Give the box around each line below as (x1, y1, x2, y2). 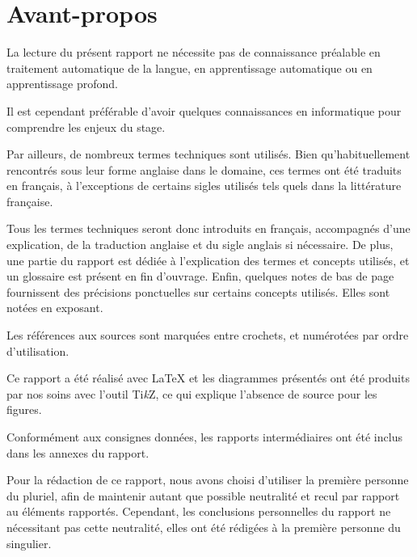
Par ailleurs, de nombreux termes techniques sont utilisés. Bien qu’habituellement (6, 146, 411, 162)
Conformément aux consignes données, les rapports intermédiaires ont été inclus (6, 428, 402, 445)
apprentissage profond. (6, 75, 118, 92)
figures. (6, 401, 42, 418)
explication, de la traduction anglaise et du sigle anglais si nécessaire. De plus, (6, 236, 394, 253)
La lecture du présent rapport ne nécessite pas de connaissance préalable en (6, 44, 381, 61)
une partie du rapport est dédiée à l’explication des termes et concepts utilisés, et (6, 251, 410, 268)
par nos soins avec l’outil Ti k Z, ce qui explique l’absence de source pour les (6, 385, 377, 402)
